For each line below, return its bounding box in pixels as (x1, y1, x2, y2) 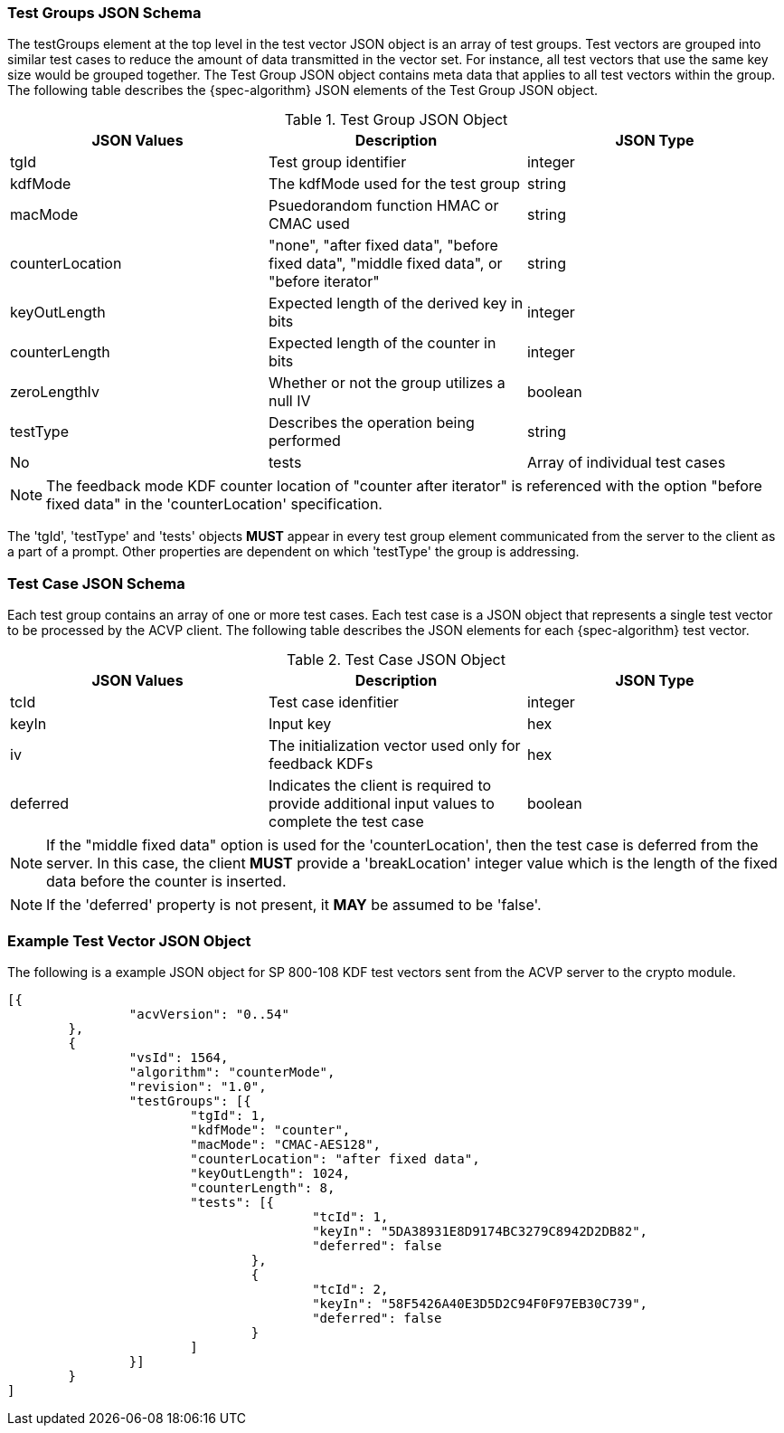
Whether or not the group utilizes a (268, 374, 505, 393)
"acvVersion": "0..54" (128, 1006, 289, 1021)
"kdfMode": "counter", (190, 1122, 351, 1137)
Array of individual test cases (526, 453, 726, 472)
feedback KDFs (268, 754, 373, 773)
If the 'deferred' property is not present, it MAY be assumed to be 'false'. (46, 896, 542, 915)
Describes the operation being (268, 413, 475, 432)
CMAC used (268, 214, 350, 233)
